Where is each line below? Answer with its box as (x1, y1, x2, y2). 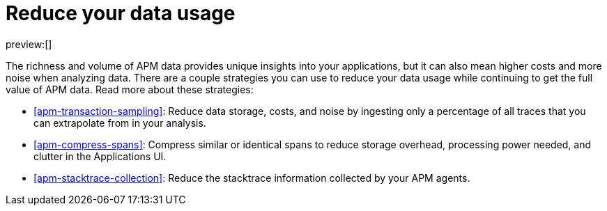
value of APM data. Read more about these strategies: (6, 83, 254, 95)
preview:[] (6, 38, 52, 50)
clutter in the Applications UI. (33, 150, 167, 162)
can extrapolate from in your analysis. (33, 116, 206, 129)
